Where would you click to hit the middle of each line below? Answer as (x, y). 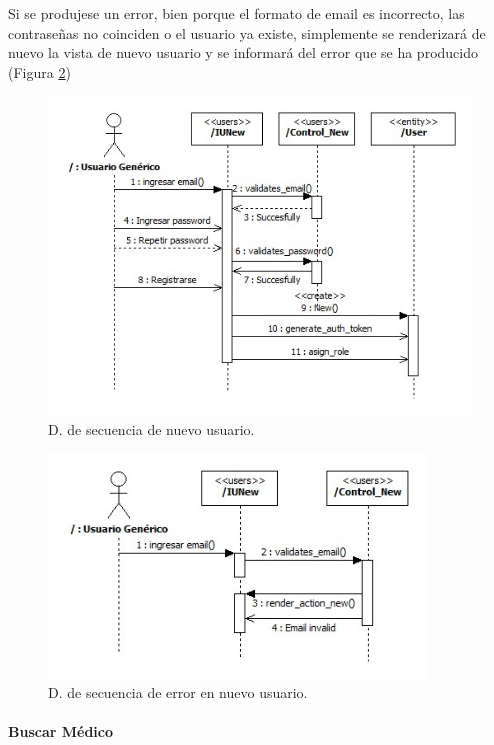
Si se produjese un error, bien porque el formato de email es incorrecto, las (236, 13)
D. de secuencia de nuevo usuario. (151, 428)
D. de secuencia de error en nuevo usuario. (178, 692)
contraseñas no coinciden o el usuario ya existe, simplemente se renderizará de (247, 32)
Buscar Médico (61, 731)
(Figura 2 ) (39, 71)
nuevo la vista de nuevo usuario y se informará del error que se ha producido (243, 52)
